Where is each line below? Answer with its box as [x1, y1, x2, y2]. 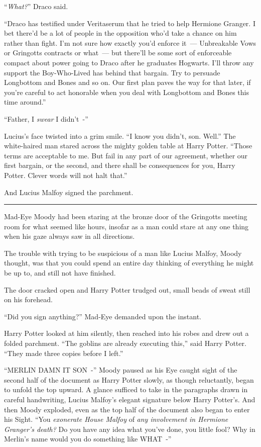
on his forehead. [4, 294, 53, 305]
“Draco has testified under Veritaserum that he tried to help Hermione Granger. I [4, 18, 255, 28]
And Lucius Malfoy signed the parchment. [4, 187, 134, 197]
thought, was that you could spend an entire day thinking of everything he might [4, 257, 254, 268]
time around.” [4, 97, 46, 107]
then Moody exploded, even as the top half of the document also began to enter [4, 404, 250, 414]
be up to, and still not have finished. [4, 267, 116, 278]
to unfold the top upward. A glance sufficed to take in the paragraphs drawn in [4, 384, 248, 395]
